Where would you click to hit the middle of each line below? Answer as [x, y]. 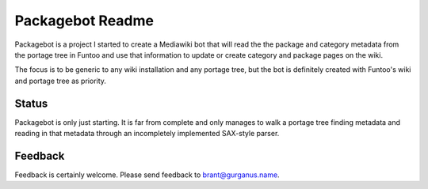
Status [31, 103]
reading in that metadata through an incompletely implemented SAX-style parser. [147, 134]
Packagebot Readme [84, 21]
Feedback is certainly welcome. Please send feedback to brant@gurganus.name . [147, 175]
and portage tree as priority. [61, 81]
